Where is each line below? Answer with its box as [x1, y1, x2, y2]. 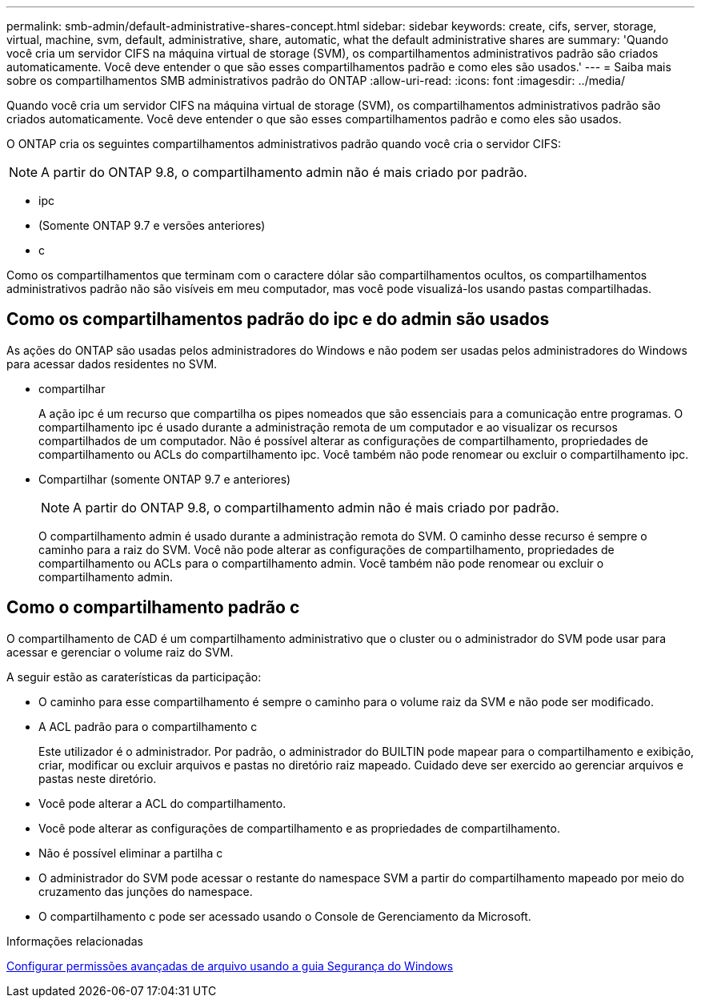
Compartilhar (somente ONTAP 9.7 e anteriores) [38, 472, 291, 486]
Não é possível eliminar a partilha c [38, 845, 223, 860]
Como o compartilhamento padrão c [6, 597, 300, 618]
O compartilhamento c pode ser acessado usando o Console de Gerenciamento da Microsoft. [38, 909, 531, 923]
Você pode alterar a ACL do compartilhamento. [38, 796, 286, 810]
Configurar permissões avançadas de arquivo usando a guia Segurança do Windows [6, 958, 454, 973]
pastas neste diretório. [38, 771, 157, 785]
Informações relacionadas [6, 934, 143, 948]
